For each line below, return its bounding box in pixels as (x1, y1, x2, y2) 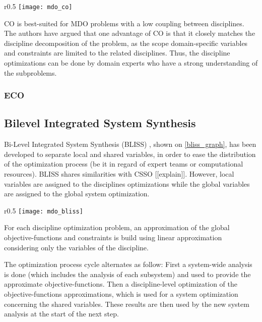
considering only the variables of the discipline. (4, 242, 149, 252)
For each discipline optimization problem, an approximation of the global (4, 222, 230, 233)
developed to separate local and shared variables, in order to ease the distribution (4, 148, 256, 159)
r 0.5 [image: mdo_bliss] (4, 205, 83, 216)
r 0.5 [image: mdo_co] (4, 1, 73, 11)
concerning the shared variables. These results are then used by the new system (4, 298, 249, 309)
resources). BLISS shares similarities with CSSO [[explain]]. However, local (4, 169, 234, 179)
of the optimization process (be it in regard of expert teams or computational (4, 158, 243, 169)
